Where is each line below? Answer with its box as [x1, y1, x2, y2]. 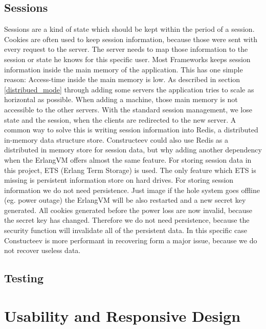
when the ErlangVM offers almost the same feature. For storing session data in [4, 154, 252, 165]
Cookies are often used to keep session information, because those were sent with [4, 33, 257, 44]
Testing [4, 270, 43, 286]
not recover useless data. [4, 245, 81, 256]
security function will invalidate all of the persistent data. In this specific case [4, 225, 247, 236]
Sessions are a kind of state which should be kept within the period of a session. [4, 24, 255, 34]
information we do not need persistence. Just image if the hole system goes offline [4, 184, 260, 195]
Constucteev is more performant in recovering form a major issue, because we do [4, 235, 257, 245]
